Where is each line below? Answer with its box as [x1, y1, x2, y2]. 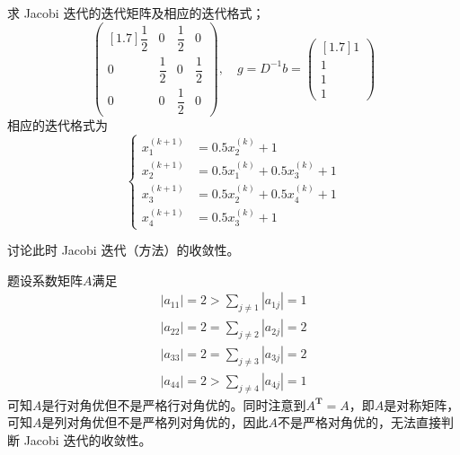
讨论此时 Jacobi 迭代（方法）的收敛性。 [7, 241, 240, 259]
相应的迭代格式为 [7, 115, 108, 134]
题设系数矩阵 [7, 270, 83, 289]
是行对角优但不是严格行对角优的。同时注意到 [41, 395, 306, 414]
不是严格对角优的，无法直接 [278, 413, 441, 432]
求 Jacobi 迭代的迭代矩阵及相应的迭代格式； [7, 4, 265, 22]
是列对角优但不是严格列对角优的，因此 [41, 413, 269, 432]
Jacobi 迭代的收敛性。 [23, 430, 152, 449]
